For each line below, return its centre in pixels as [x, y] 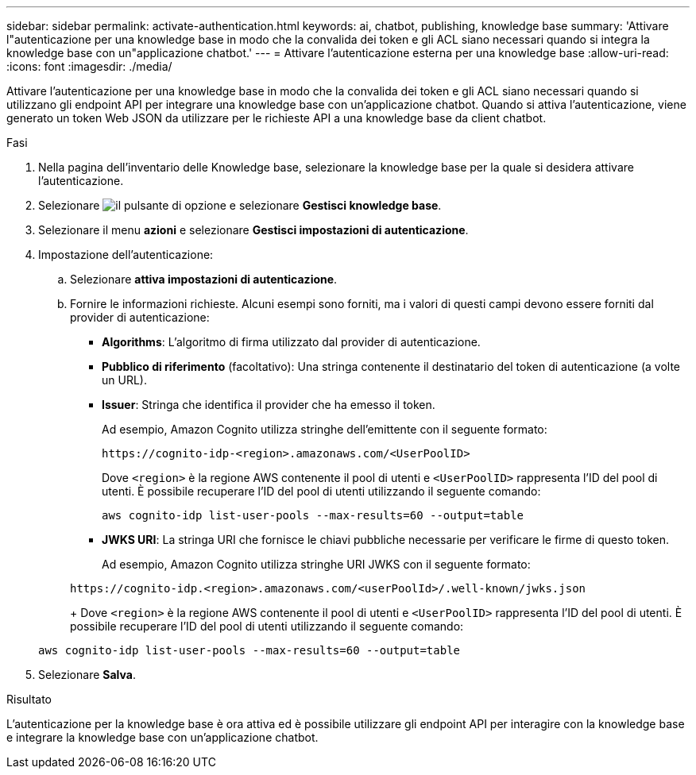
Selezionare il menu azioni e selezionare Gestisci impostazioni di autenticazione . [253, 230]
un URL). [124, 380]
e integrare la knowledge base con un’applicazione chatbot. [162, 737]
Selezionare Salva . [87, 675]
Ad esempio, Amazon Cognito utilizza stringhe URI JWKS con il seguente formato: [316, 564]
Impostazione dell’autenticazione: [126, 254]
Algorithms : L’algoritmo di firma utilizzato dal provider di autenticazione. [291, 342]
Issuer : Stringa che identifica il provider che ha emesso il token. [269, 405]
